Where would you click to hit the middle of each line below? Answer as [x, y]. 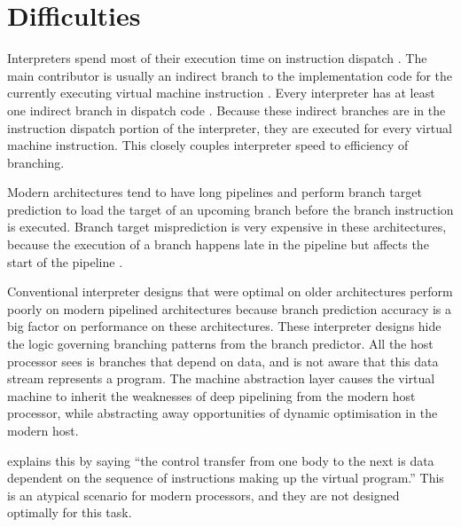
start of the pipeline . [65, 261]
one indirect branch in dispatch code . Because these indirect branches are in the [227, 110]
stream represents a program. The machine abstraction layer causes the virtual [221, 378]
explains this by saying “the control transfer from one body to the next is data [221, 460]
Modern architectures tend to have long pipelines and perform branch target [215, 192]
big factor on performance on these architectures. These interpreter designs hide [224, 326]
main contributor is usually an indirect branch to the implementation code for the [230, 75]
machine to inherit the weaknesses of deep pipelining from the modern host [211, 395]
